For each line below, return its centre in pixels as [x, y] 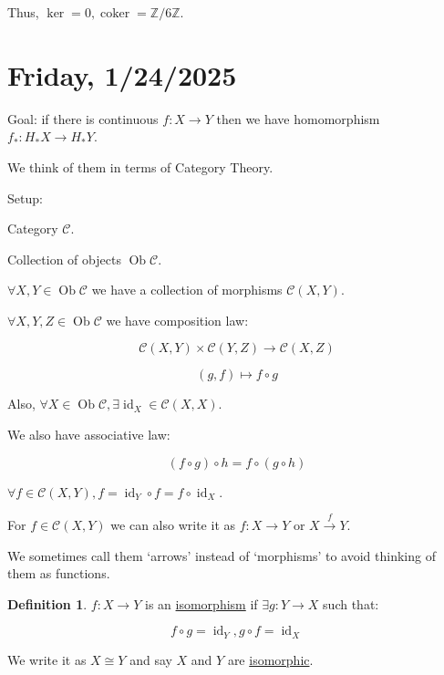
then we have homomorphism [298, 118]
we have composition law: [177, 320]
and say [151, 659]
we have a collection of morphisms [187, 290]
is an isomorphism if [201, 603]
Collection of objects [64, 259]
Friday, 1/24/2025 [122, 74]
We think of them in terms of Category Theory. [140, 166]
